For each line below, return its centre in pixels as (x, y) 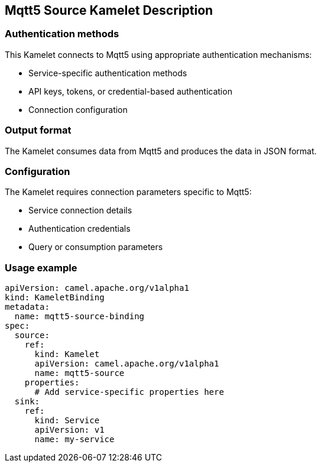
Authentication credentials (80, 229)
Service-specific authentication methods (108, 73)
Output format (38, 130)
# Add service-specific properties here (129, 392)
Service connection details (80, 210)
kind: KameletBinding (55, 298)
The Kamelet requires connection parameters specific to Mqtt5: (128, 192)
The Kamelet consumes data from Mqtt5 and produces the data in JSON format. (161, 151)
